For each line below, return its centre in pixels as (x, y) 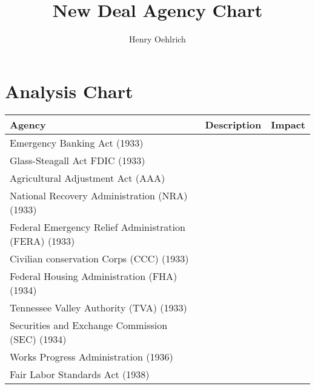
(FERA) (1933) (42, 241)
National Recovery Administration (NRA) (99, 195)
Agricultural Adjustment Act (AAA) (88, 178)
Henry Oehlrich (157, 39)
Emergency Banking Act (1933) (77, 142)
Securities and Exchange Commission (89, 325)
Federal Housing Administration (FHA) (94, 276)
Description (233, 124)
